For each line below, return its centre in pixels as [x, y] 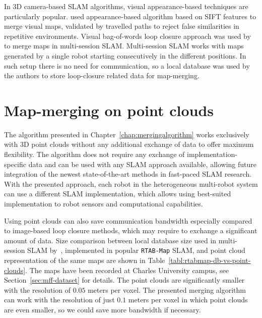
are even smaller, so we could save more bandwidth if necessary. [103, 310]
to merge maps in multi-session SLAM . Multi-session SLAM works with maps [124, 46]
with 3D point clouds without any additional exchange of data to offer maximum [129, 144]
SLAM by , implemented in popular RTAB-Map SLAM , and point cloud [136, 250]
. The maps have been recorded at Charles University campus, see [127, 270]
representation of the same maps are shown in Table [85, 260]
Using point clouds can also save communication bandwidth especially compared [128, 220]
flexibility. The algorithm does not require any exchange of [94, 154]
